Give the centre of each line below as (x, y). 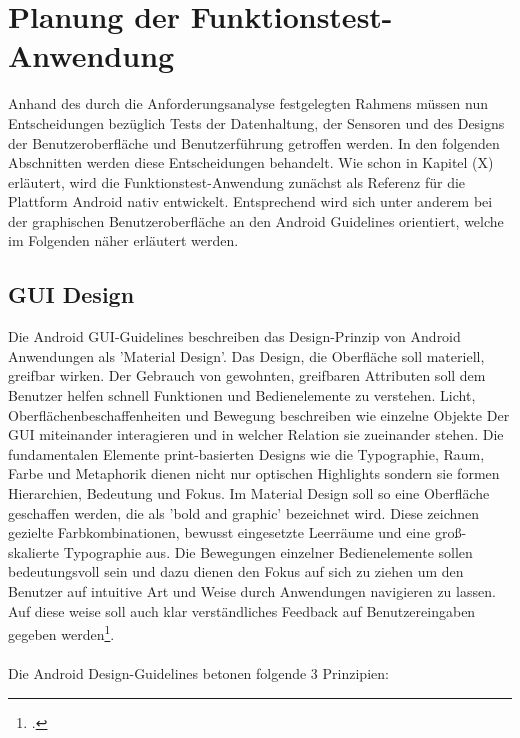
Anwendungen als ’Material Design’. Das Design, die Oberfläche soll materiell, (246, 355)
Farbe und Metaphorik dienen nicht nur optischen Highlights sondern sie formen (254, 473)
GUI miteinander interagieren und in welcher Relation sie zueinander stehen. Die (256, 434)
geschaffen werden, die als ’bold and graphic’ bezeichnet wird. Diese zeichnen (244, 512)
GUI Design (71, 294)
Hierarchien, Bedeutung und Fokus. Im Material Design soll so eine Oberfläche (249, 493)
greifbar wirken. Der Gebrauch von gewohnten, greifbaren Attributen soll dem (247, 375)
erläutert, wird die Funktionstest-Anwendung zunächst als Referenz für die (237, 181)
